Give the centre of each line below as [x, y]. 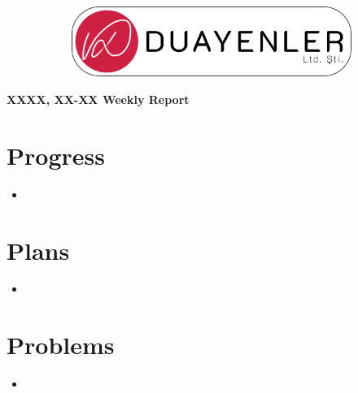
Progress [56, 155]
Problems [61, 345]
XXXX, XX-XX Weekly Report [98, 99]
